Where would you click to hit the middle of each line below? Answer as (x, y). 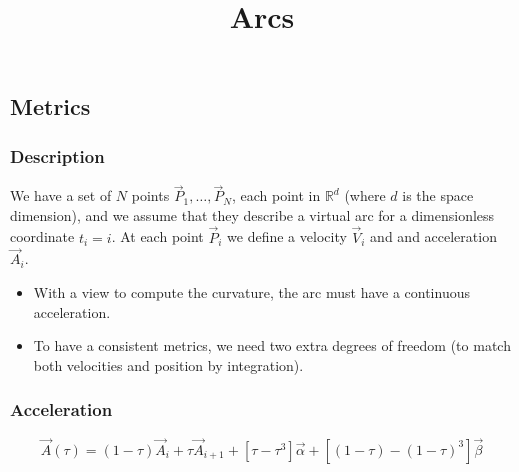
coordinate (42, 236)
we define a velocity (287, 236)
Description (57, 155)
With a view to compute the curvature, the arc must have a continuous (251, 292)
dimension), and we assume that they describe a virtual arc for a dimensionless (252, 214)
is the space (438, 195)
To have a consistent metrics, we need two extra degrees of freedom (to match (272, 345)
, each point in (276, 195)
